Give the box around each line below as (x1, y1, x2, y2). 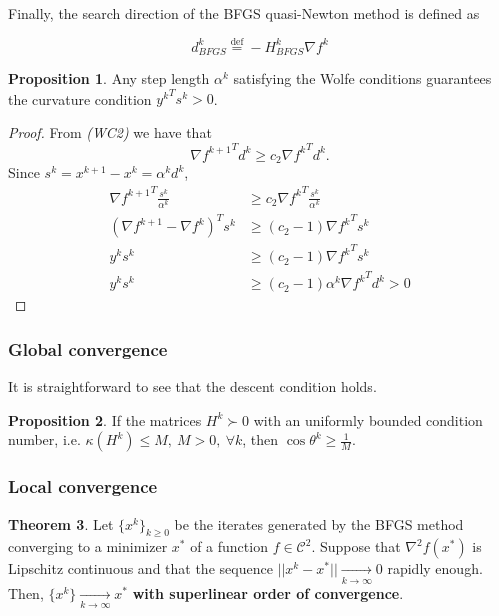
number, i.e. (8, 429, 81, 450)
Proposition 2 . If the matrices (8, 409, 202, 430)
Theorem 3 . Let (8, 513, 114, 534)
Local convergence (8, 474, 158, 499)
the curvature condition (8, 88, 152, 109)
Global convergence (8, 336, 168, 361)
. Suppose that (311, 536, 401, 557)
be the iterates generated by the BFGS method (174, 513, 464, 534)
